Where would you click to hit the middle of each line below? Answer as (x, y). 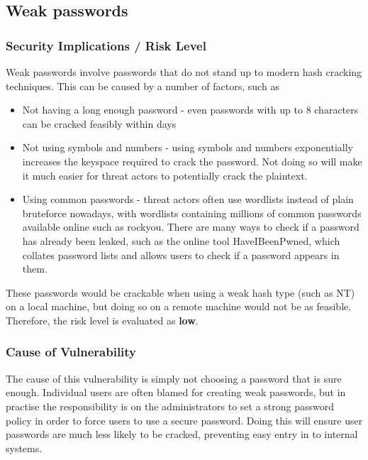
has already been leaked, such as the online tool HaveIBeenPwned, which (181, 240)
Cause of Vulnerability (71, 352)
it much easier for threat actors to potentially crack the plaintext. (165, 175)
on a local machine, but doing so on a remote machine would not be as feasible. (179, 306)
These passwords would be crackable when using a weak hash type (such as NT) (180, 292)
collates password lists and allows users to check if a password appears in (181, 254)
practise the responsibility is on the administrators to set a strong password (170, 406)
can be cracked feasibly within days (99, 123)
